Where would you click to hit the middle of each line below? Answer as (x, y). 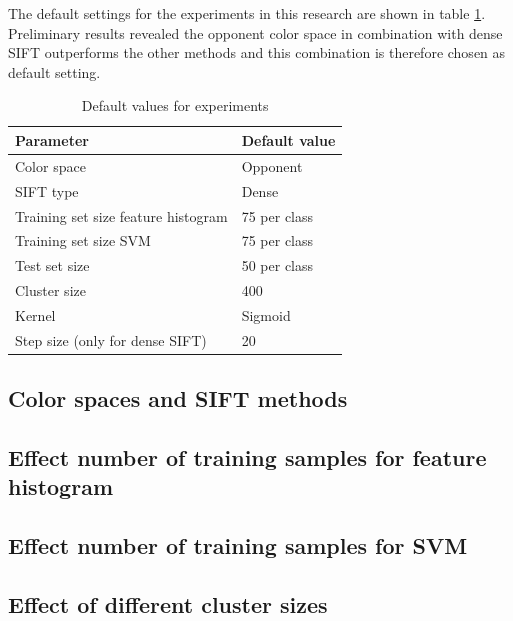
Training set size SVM (83, 240)
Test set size (52, 265)
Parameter (52, 139)
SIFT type (47, 190)
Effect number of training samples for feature (247, 456)
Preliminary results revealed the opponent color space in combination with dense (255, 32)
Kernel (35, 314)
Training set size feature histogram (121, 215)
